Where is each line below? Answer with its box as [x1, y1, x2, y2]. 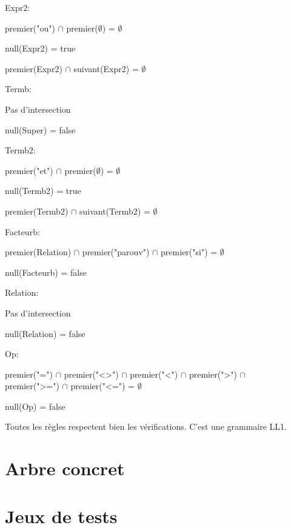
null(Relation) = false [5, 327, 85, 339]
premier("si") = [161, 246, 218, 258]
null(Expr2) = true [5, 42, 76, 55]
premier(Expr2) [5, 62, 62, 75]
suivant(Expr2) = [73, 62, 139, 75]
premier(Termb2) [5, 204, 69, 217]
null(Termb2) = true [5, 184, 81, 197]
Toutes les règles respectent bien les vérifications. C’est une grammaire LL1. [5, 420, 287, 433]
